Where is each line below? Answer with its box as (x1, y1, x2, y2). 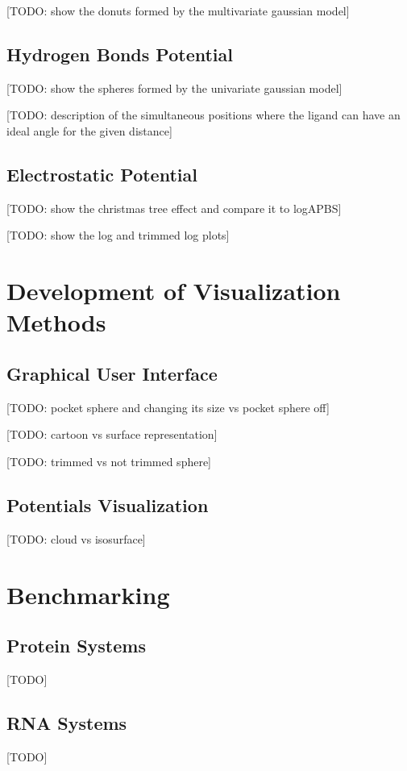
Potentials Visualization (6, 492, 209, 517)
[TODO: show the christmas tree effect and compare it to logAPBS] (6, 199, 342, 216)
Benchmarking (6, 577, 170, 611)
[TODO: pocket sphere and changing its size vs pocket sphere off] (6, 398, 330, 415)
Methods (6, 306, 106, 339)
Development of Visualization (6, 274, 341, 307)
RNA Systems (6, 710, 127, 735)
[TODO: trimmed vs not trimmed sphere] (6, 452, 212, 469)
